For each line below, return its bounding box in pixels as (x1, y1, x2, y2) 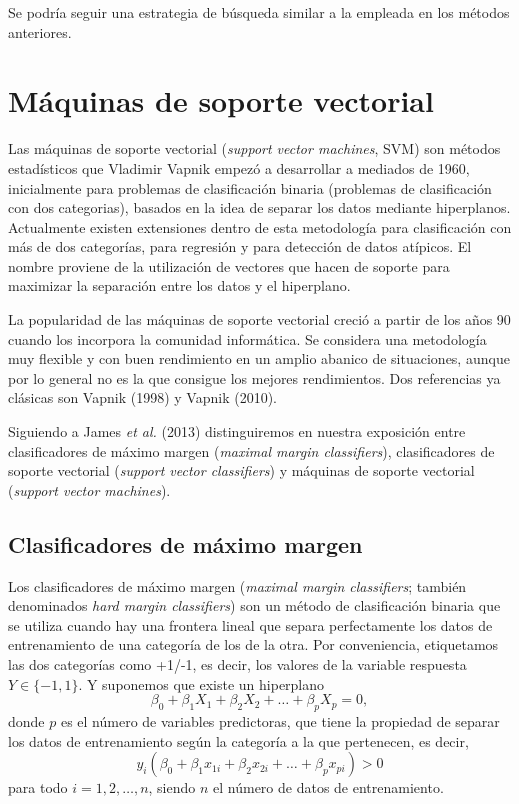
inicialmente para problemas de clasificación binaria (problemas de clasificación (8, 177, 492, 198)
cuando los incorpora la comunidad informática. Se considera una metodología (8, 328, 487, 349)
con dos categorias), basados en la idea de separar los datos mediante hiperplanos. (8, 197, 511, 218)
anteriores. (8, 21, 72, 42)
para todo (8, 777, 68, 798)
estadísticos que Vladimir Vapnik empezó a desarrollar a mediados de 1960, (8, 157, 470, 178)
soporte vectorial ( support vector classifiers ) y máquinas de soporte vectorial (8, 460, 475, 481)
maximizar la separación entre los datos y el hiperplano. (8, 275, 351, 296)
